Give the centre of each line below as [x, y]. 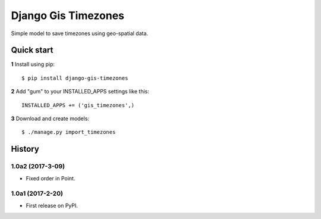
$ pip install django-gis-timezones [75, 78]
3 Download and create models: [50, 118]
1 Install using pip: [33, 64]
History [25, 149]
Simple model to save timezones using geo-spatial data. [80, 33]
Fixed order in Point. [51, 178]
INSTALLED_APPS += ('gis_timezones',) [78, 105]
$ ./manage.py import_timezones [69, 132]
